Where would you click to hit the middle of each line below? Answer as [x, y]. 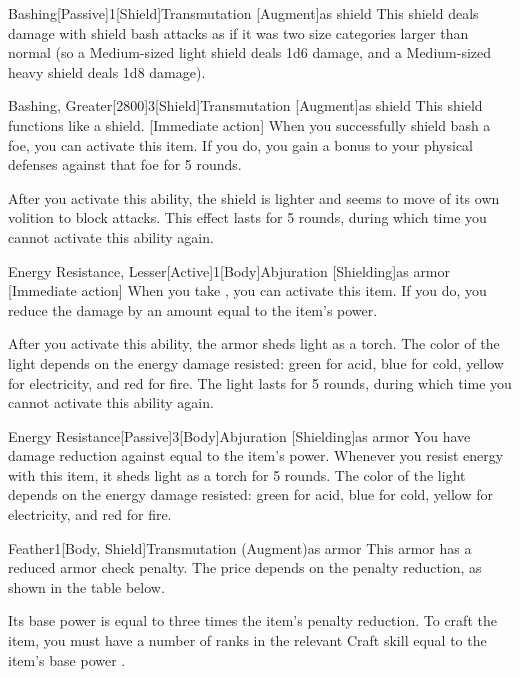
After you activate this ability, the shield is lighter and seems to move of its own [254, 197]
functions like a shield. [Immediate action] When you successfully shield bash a [249, 124]
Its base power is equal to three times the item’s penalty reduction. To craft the [252, 620]
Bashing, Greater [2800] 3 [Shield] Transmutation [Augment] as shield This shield [245, 105]
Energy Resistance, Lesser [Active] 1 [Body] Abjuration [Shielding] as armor [229, 270]
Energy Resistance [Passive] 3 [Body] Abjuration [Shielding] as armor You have [239, 435]
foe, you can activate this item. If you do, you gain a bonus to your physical [240, 144]
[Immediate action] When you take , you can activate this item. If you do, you [247, 290]
